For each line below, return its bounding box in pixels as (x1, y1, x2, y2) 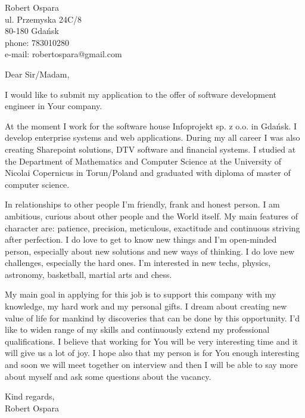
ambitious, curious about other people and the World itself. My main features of (5, 209, 298, 222)
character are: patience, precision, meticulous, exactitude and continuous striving (5, 221, 300, 234)
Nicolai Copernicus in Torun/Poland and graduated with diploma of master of (5, 166, 291, 179)
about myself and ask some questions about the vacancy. (5, 370, 211, 382)
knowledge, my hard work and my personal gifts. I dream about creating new (5, 300, 287, 312)
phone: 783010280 (5, 36, 70, 48)
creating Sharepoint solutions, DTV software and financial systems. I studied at (5, 143, 296, 155)
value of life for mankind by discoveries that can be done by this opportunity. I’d (5, 311, 300, 324)
